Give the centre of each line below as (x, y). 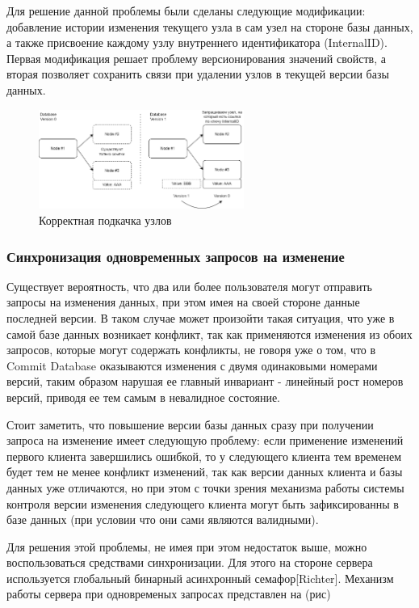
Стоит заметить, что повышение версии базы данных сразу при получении (190, 424)
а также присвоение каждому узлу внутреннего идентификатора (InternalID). (197, 42)
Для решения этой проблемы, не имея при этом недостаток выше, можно (187, 546)
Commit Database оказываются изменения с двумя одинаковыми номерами (192, 365)
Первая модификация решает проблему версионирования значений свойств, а (196, 58)
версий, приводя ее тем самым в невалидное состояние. (143, 397)
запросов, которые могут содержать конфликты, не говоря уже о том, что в (191, 350)
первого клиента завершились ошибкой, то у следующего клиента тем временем (204, 456)
